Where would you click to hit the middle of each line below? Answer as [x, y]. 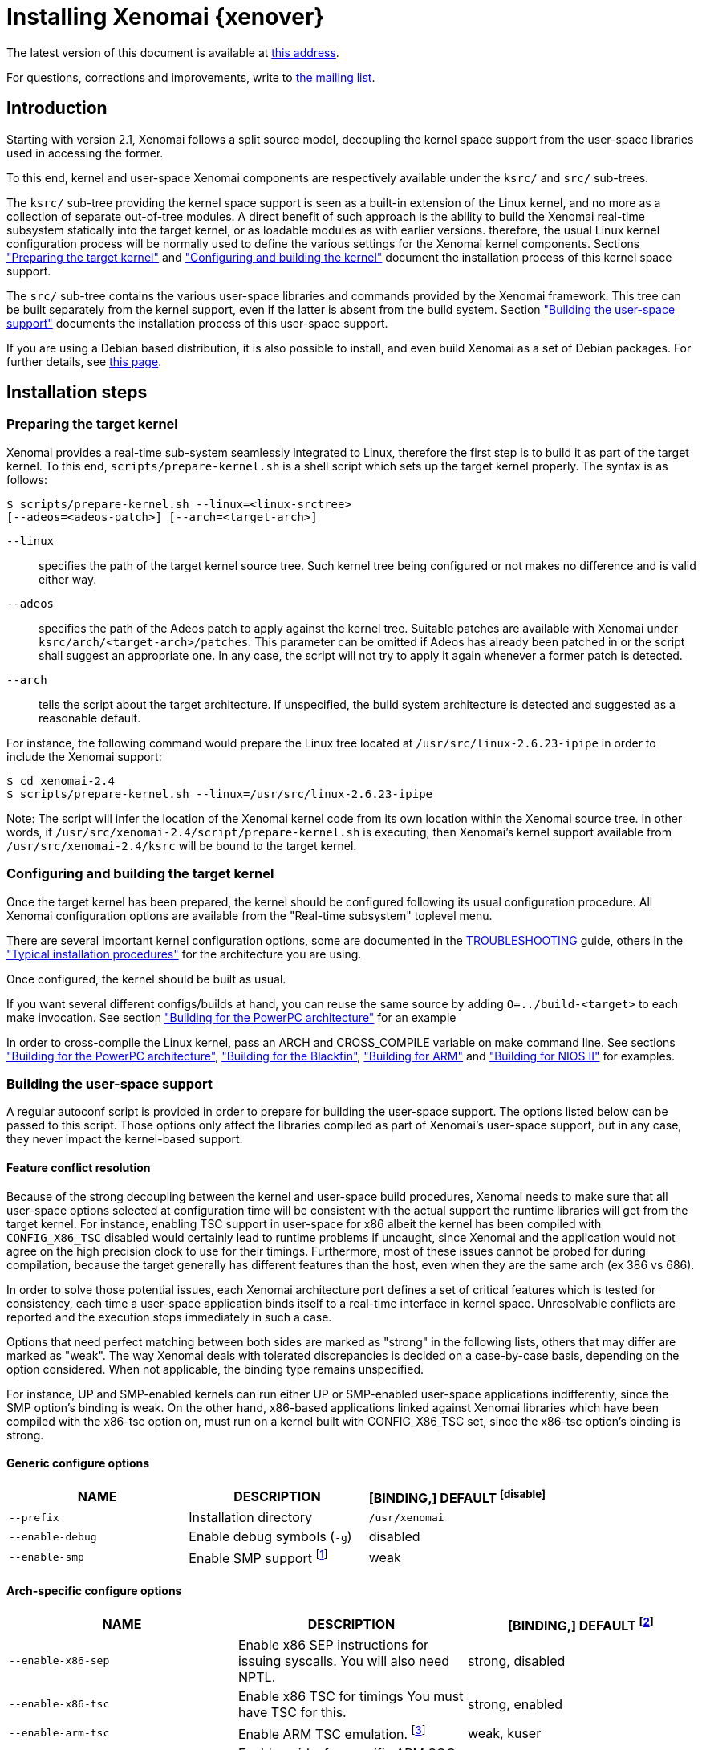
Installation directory [251, 1518]
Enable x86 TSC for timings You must [351, 1696]
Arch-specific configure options [94, 1591]
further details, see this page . [84, 361]
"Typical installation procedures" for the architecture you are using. [184, 954]
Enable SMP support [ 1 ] [258, 1557]
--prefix [34, 1517]
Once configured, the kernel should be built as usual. [146, 979]
